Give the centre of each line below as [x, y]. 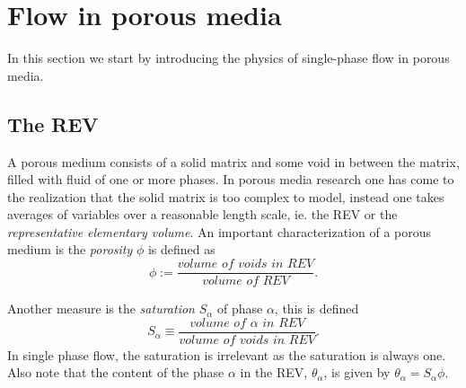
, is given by [357, 372]
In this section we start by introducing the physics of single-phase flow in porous [229, 58]
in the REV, [274, 372]
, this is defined [317, 309]
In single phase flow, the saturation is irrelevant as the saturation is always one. [227, 354]
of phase [240, 309]
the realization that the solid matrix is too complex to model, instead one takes [226, 196]
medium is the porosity [70, 249]
